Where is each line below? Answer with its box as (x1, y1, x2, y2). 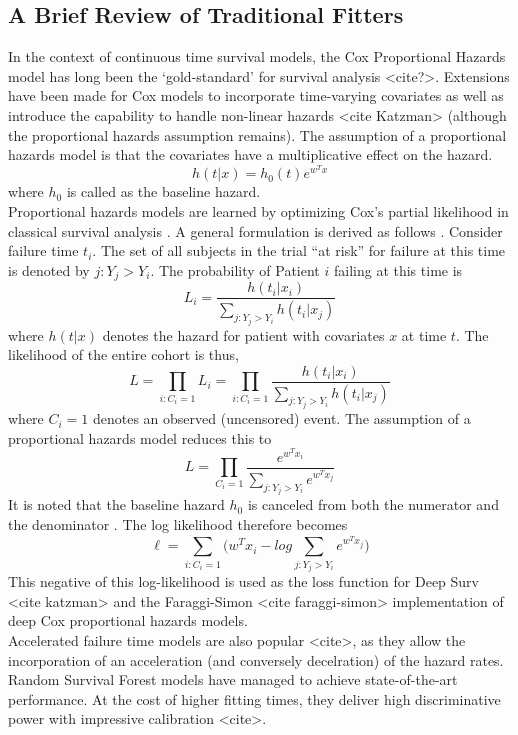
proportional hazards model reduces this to (8, 427, 272, 448)
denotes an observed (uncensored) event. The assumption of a (92, 408, 471, 429)
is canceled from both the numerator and (247, 494, 499, 515)
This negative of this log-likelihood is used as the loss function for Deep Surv (8, 571, 479, 592)
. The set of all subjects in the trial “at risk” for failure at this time (92, 240, 506, 261)
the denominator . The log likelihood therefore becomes (8, 513, 348, 534)
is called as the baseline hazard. (66, 181, 261, 202)
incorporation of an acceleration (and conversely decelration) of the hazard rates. (8, 649, 504, 670)
